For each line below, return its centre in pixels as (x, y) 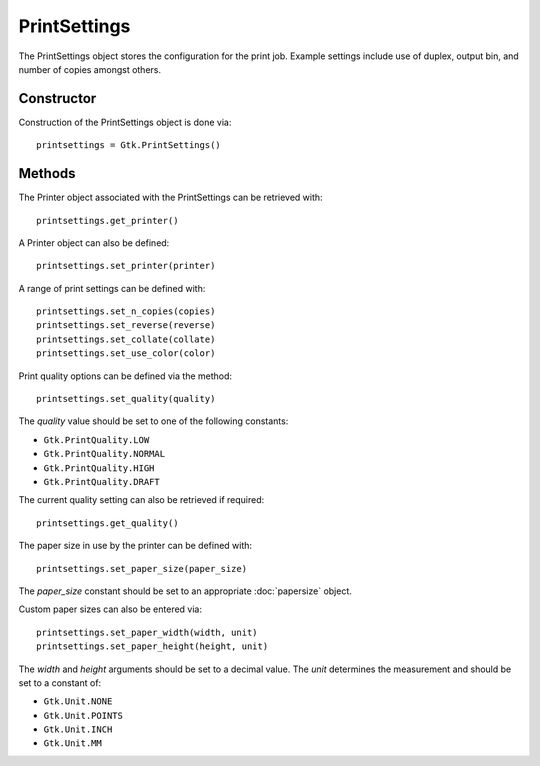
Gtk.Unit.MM (72, 743)
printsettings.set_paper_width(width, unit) (147, 632)
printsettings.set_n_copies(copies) (126, 311)
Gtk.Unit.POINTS (83, 715)
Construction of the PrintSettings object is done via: (125, 122)
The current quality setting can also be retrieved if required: (141, 500)
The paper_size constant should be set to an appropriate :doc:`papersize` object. (185, 591)
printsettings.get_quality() (107, 523)
